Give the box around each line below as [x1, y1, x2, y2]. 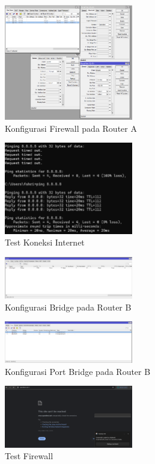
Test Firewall [5, 450, 53, 462]
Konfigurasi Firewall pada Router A [5, 122, 137, 134]
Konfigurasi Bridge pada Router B [5, 300, 132, 313]
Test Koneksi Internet [5, 236, 85, 249]
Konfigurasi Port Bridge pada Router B [5, 365, 151, 377]
